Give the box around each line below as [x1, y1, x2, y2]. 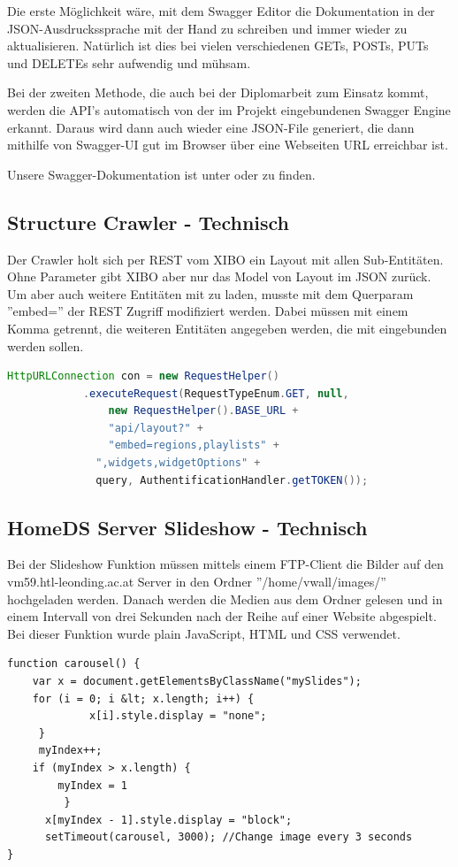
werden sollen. [7, 336, 84, 355]
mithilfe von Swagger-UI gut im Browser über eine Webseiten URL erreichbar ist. [7, 135, 448, 154]
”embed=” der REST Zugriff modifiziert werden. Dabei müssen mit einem [7, 302, 408, 320]
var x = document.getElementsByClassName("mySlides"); [32, 675, 362, 688]
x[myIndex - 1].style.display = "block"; [44, 813, 293, 826]
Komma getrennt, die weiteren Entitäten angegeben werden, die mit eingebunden [7, 318, 447, 337]
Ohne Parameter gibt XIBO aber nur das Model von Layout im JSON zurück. [7, 267, 431, 286]
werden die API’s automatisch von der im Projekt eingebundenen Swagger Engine [7, 100, 451, 119]
